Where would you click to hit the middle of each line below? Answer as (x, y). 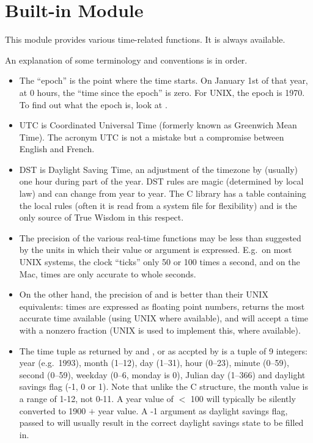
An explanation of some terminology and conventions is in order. (126, 60)
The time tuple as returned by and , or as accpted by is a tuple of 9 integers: (163, 350)
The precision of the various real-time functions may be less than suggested (160, 237)
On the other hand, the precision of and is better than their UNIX (144, 294)
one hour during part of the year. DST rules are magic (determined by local (161, 181)
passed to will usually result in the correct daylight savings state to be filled (161, 423)
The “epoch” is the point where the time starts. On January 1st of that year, (164, 80)
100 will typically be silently (243, 398)
